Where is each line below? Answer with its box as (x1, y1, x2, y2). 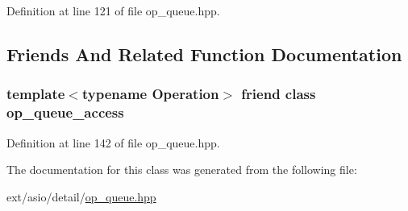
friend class (241, 84, 316, 104)
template (6, 84, 65, 104)
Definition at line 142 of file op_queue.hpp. (6, 134, 220, 151)
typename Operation (81, 84, 219, 104)
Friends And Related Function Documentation (6, 41, 402, 66)
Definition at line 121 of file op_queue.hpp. (6, 2, 220, 19)
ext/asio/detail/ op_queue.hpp (6, 188, 156, 205)
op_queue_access (6, 102, 124, 122)
